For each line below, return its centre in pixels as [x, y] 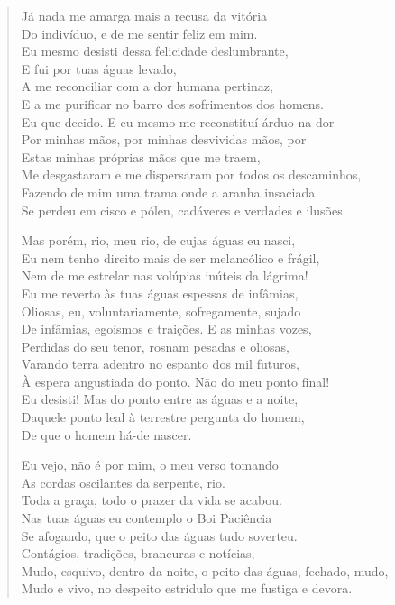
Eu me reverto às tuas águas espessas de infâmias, [160, 293]
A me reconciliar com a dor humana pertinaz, [147, 86]
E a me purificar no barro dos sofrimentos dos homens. [173, 103]
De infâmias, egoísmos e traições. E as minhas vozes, [166, 329]
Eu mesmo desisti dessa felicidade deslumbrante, [155, 51]
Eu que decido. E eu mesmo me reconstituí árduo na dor [178, 121]
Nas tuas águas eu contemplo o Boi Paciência [147, 518]
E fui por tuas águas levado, [99, 68]
